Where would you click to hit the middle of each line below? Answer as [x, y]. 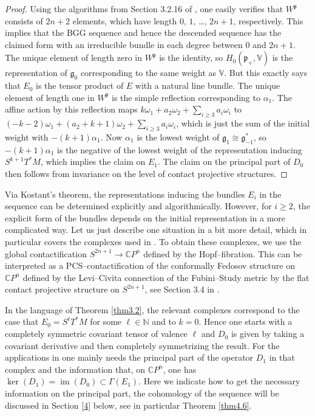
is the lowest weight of [178, 137]
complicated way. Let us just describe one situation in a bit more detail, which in [156, 230]
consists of [24, 20]
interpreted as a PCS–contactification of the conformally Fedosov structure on [150, 265]
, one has [180, 369]
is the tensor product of [80, 85]
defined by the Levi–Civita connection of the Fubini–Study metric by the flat [166, 277]
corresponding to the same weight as [148, 73]
